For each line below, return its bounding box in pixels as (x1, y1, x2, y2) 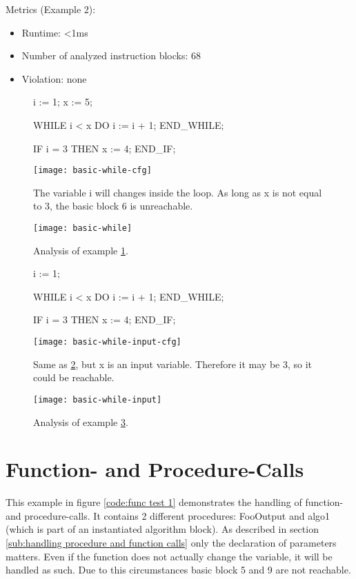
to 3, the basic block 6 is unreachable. (33, 199, 193, 213)
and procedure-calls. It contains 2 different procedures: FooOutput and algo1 (6, 508, 330, 522)
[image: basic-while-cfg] (33, 165, 152, 176)
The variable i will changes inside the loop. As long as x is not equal (33, 185, 322, 199)
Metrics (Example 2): (6, 2, 96, 16)
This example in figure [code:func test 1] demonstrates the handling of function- (6, 495, 344, 509)
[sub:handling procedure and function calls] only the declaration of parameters (6, 536, 337, 550)
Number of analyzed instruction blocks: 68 (21, 48, 201, 63)
